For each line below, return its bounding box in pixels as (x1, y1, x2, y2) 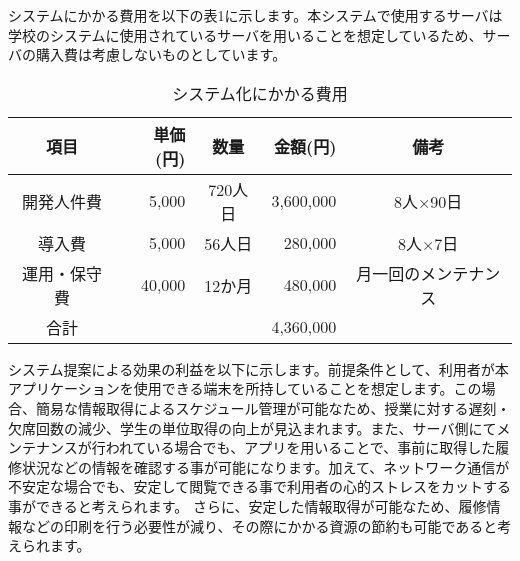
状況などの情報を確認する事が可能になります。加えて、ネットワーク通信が (21, 456, 510, 477)
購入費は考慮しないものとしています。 (35, 44, 287, 65)
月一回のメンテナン (356, 261, 501, 285)
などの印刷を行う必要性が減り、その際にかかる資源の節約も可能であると (21, 515, 498, 536)
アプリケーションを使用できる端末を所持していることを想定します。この (8, 378, 482, 399)
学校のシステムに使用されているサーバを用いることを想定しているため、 (8, 24, 483, 45)
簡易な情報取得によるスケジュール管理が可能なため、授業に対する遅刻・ (35, 397, 511, 418)
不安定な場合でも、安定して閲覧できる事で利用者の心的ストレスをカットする (8, 476, 511, 497)
